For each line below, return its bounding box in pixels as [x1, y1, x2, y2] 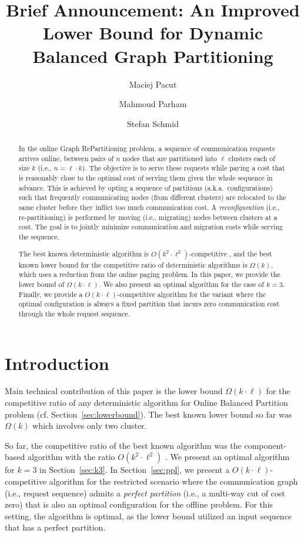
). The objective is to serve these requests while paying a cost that [82, 163, 285, 173]
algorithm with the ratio [27, 451, 115, 463]
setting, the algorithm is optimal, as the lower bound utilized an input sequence [5, 509, 292, 522]
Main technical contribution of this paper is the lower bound [5, 385, 223, 397]
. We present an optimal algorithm [165, 451, 290, 463]
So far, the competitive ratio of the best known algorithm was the [5, 439, 242, 451]
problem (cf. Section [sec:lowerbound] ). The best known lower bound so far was [5, 408, 292, 420]
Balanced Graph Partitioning [32, 44, 273, 68]
